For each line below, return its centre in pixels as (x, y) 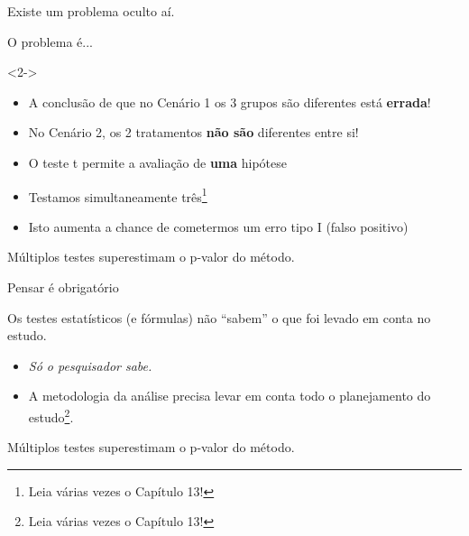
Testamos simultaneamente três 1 (118, 195)
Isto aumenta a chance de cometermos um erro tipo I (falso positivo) (218, 226)
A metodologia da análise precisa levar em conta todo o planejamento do (230, 396)
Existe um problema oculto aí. (91, 11)
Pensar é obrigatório (63, 287)
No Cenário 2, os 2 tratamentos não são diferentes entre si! (193, 132)
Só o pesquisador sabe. (90, 365)
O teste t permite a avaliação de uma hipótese (158, 162)
